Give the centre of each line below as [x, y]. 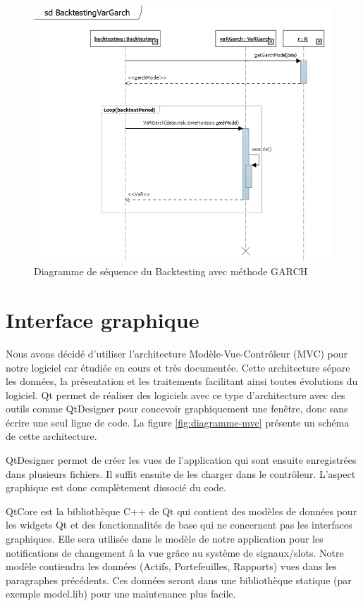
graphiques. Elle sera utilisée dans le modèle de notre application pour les [165, 539]
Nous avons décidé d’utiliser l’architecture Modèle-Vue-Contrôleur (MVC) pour [177, 353]
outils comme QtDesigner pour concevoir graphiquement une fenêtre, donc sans [177, 409]
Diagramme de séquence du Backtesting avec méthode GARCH [171, 271]
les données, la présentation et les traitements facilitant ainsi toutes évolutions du [182, 381]
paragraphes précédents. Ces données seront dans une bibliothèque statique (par [179, 580]
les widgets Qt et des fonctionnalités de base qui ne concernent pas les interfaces [179, 525]
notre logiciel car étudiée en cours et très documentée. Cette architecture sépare [178, 367]
